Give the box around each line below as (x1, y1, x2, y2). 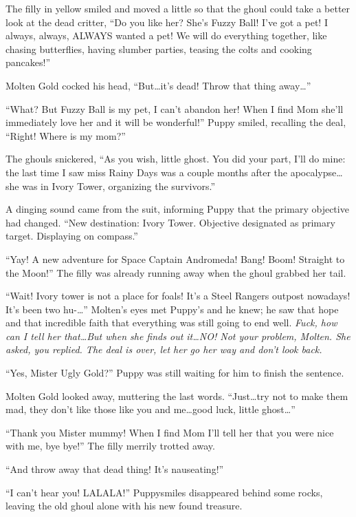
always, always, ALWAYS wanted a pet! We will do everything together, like (5, 28, 327, 43)
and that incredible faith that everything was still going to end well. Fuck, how (5, 315, 337, 330)
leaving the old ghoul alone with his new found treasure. (5, 498, 243, 513)
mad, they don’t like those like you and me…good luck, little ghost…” (5, 402, 296, 416)
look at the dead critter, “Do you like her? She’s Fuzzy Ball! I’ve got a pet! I (5, 14, 328, 29)
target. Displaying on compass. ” (5, 229, 138, 243)
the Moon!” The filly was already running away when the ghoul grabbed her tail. (5, 265, 346, 279)
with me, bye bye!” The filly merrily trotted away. (5, 439, 215, 453)
